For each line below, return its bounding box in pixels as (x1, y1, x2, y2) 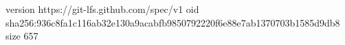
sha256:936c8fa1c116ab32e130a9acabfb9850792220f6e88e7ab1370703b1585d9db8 (5, 15, 340, 29)
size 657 (5, 29, 38, 43)
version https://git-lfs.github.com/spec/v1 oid (5, 2, 199, 16)
